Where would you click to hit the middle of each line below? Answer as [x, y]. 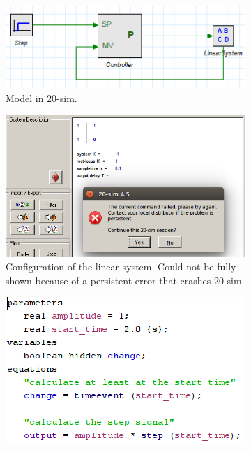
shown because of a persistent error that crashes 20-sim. [125, 280]
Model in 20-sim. [41, 97]
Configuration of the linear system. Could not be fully [121, 267]
